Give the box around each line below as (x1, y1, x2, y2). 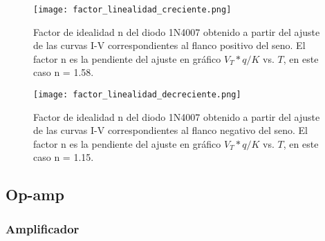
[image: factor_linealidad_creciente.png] (33, 5, 232, 15)
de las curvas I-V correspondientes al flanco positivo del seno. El (33, 38, 306, 52)
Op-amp (6, 184, 64, 205)
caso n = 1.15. (33, 150, 94, 164)
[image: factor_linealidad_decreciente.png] (33, 90, 241, 100)
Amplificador (6, 220, 80, 237)
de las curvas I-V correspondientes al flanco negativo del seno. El (33, 123, 308, 137)
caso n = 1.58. (33, 65, 94, 79)
